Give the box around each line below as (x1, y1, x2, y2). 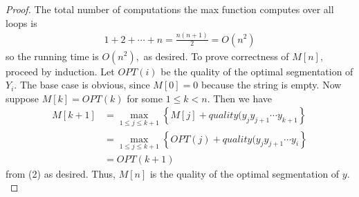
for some (127, 91, 163, 105)
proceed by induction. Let (6, 64, 115, 78)
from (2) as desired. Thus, (6, 166, 116, 180)
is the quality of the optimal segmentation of (149, 166, 340, 180)
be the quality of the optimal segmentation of (160, 64, 353, 78)
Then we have (213, 91, 272, 105)
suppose (6, 91, 39, 105)
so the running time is (6, 48, 99, 63)
